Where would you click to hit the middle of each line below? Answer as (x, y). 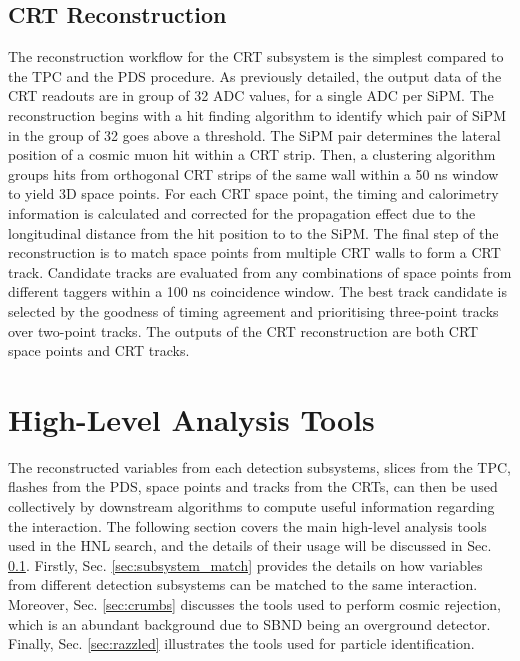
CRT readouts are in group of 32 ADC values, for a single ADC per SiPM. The (251, 95)
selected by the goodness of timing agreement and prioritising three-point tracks (253, 310)
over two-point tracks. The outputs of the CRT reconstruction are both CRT (243, 330)
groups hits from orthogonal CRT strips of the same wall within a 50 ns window (253, 173)
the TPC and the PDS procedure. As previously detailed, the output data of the (255, 75)
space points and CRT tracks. (99, 350)
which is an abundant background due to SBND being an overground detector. (249, 623)
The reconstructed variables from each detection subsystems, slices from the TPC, (259, 466)
